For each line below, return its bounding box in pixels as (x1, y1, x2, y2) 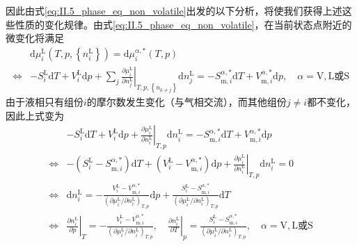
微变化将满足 (6, 31, 64, 45)
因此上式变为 (6, 108, 64, 122)
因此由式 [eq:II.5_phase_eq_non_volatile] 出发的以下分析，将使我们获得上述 (6, 3, 342, 17)
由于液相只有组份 (6, 95, 84, 109)
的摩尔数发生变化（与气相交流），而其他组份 (86, 95, 287, 109)
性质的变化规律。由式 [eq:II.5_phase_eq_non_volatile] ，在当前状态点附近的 (15, 17, 352, 31)
